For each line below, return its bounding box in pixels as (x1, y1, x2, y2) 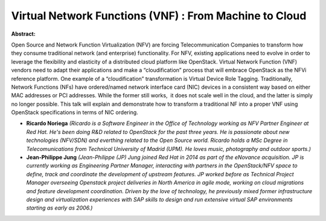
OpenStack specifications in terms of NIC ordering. (11, 109, 138, 116)
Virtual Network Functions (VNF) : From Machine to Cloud (11, 9, 307, 22)
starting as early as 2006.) (26, 204, 93, 211)
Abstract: (11, 30, 36, 37)
